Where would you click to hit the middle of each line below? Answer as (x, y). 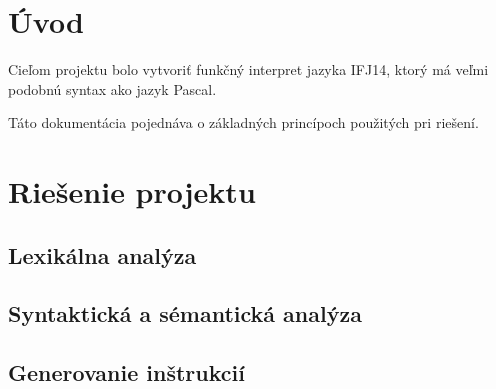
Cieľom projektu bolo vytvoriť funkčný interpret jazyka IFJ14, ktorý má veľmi (248, 69)
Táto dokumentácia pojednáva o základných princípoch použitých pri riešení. (243, 122)
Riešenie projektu (132, 191)
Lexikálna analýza (102, 254)
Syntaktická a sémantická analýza (185, 313)
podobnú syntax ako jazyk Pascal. (112, 88)
